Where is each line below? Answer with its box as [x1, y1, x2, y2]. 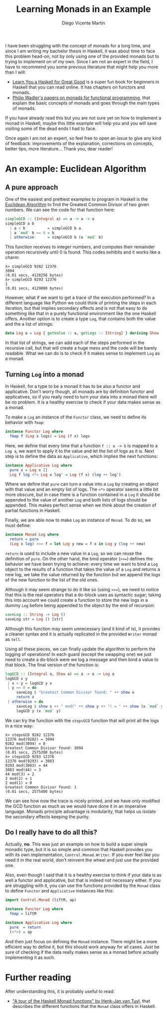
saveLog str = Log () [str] [5, 617, 64, 622]
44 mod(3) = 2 [5, 771, 35, 776]
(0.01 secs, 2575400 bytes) [5, 789, 64, 794]
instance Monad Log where [5, 532, 59, 537]
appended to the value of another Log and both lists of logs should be [5, 497, 148, 503]
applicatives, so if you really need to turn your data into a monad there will [5, 394, 157, 399]
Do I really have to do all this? [5, 828, 97, 837]
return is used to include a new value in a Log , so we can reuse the [5, 550, 142, 556]
